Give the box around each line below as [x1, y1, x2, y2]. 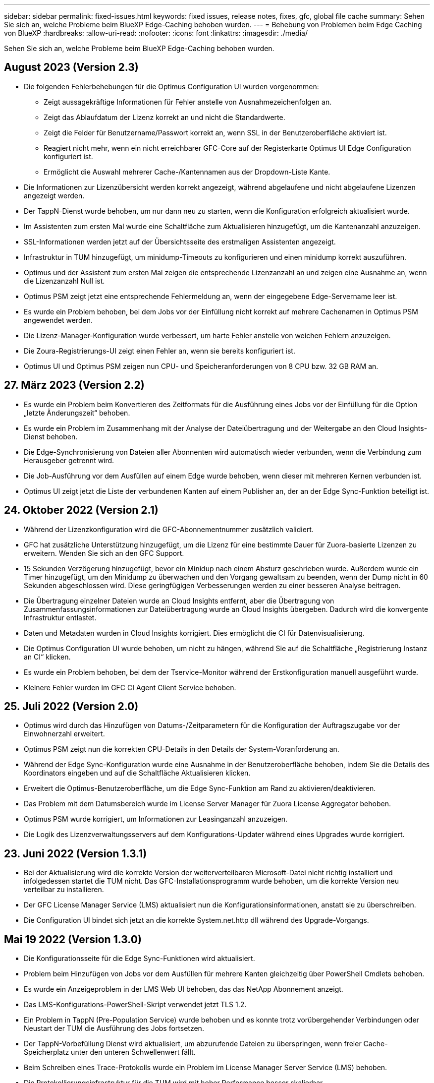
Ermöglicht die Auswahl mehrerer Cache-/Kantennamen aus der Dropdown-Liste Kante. [44, 167, 330, 176]
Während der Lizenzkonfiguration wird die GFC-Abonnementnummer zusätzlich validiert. [24, 525, 314, 534]
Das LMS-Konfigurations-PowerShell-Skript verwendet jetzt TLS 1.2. [24, 1000, 247, 1009]
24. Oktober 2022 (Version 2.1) [4, 504, 159, 517]
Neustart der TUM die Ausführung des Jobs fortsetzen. [24, 1024, 204, 1033]
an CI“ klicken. [24, 652, 71, 661]
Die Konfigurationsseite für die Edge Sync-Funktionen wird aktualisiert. [24, 954, 255, 963]
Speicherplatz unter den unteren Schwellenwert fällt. [24, 1048, 196, 1057]
